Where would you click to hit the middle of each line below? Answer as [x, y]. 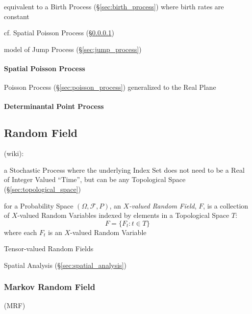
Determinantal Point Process [54, 106]
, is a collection [226, 205]
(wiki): [14, 153]
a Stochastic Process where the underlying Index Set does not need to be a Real [124, 170]
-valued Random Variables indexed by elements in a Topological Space [123, 215]
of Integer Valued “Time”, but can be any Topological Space [95, 179]
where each [21, 232]
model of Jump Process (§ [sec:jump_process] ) [73, 49]
